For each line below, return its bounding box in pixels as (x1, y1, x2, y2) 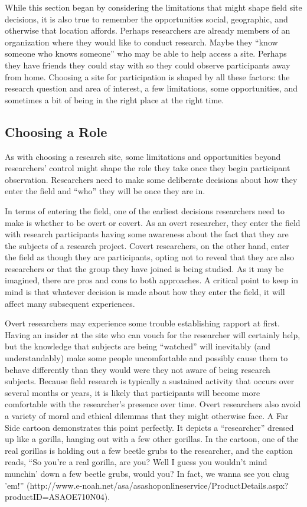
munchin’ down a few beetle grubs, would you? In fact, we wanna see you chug (5, 467, 289, 479)
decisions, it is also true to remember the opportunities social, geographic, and (5, 12, 288, 25)
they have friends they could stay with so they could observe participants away (5, 58, 290, 71)
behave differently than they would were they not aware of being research (5, 363, 270, 375)
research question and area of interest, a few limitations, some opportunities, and (5, 82, 298, 94)
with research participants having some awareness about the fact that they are (5, 228, 289, 240)
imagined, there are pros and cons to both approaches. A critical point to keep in (5, 274, 299, 286)
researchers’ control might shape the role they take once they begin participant (5, 162, 290, 174)
